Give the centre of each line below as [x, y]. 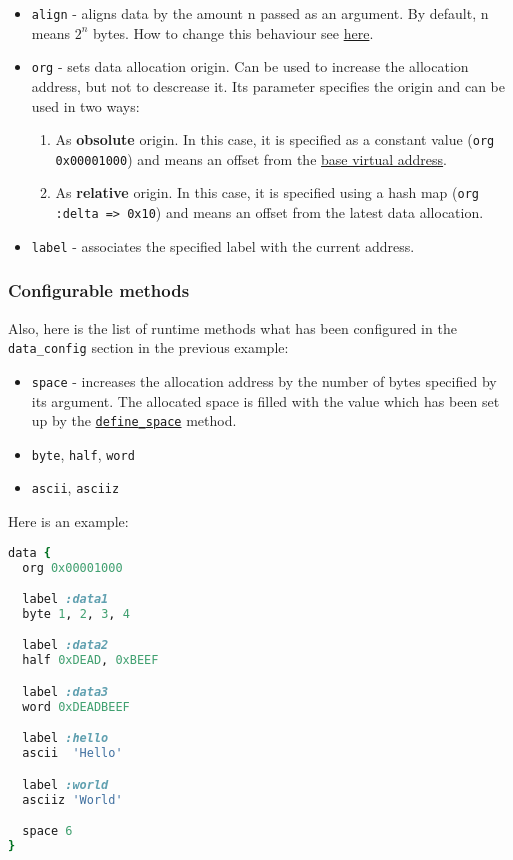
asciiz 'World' [72, 799]
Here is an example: [68, 521]
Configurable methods [99, 290]
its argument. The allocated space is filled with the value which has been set [265, 400]
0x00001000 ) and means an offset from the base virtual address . [251, 158]
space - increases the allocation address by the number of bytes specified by [264, 380]
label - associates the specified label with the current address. [223, 245]
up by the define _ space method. [134, 420]
